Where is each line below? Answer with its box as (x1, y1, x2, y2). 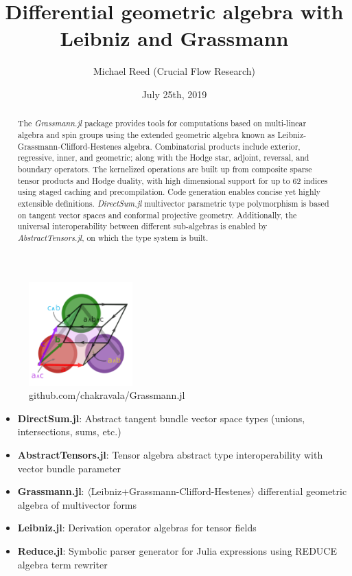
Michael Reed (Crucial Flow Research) (93, 64, 255, 78)
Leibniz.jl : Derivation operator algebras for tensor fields (17, 520, 257, 535)
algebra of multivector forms (17, 497, 137, 511)
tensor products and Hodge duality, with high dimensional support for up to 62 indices (17, 174, 328, 186)
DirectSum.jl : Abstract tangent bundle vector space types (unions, (17, 411, 305, 425)
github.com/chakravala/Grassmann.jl (29, 388, 185, 402)
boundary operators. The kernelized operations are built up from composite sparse (17, 163, 312, 174)
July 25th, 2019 (141, 87, 207, 101)
